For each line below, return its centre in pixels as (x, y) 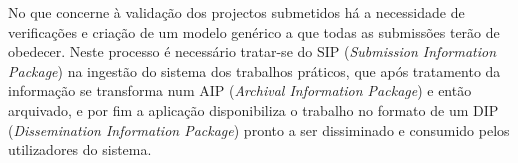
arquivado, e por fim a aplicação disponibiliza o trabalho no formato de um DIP (253, 109)
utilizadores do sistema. (80, 149)
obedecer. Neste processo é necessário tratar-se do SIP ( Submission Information (252, 51)
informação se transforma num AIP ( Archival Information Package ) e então (240, 90)
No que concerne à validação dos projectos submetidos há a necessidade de (236, 12)
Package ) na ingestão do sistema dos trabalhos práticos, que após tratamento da (254, 70)
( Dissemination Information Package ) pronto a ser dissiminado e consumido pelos (259, 129)
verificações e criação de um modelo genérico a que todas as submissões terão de (254, 31)
